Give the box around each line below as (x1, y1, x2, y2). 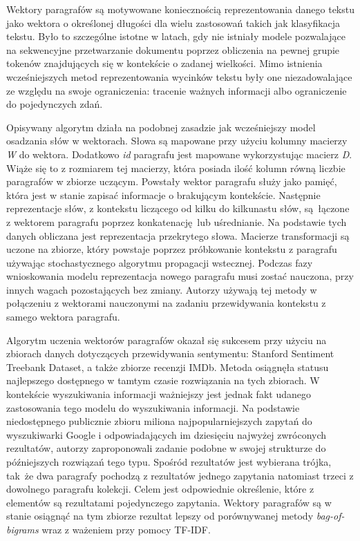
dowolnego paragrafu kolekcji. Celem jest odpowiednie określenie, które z (6, 482, 314, 496)
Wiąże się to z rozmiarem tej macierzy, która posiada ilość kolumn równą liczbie (6, 160, 345, 175)
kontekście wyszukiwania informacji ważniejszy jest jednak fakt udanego (6, 387, 311, 401)
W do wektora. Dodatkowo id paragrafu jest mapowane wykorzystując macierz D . (6, 146, 352, 161)
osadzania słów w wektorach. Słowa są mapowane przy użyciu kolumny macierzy (6, 133, 348, 148)
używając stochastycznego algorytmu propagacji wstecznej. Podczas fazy (6, 255, 313, 269)
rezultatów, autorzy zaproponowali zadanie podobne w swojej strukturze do (6, 441, 326, 455)
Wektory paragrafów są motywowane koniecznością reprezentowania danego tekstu (6, 2, 354, 16)
